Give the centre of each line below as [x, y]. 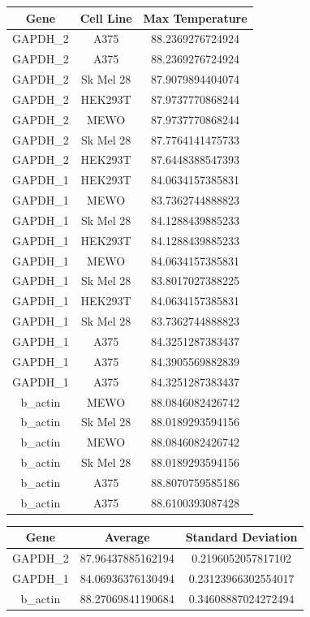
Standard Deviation [241, 537]
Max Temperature [195, 17]
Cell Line [106, 17]
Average [127, 537]
